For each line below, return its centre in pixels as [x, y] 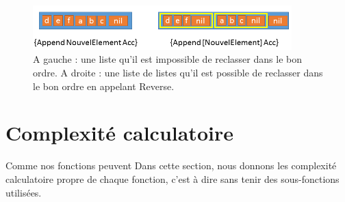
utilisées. [24, 192]
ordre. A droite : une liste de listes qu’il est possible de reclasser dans [178, 73]
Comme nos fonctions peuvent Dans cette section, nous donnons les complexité [171, 165]
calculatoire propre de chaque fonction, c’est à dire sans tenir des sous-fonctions [172, 178]
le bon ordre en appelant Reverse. [104, 86]
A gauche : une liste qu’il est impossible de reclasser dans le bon [167, 59]
